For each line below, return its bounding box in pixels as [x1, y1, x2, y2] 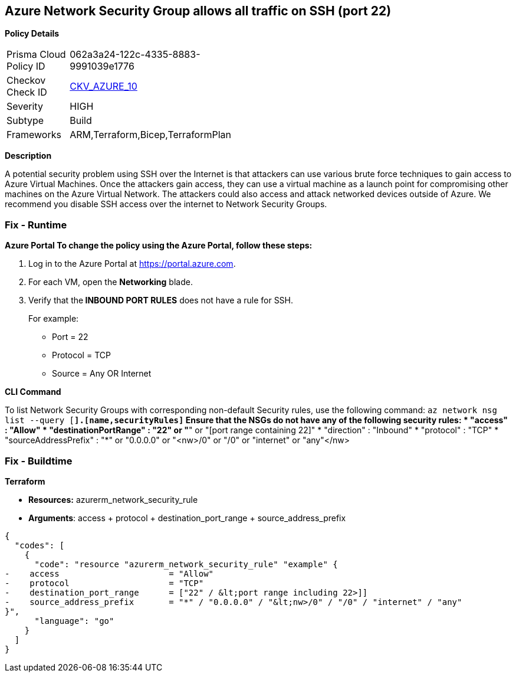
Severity [6, 100, 43, 113]
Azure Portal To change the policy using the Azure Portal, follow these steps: [5, 240, 313, 251]
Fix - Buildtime [5, 454, 73, 467]
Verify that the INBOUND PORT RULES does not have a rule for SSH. [28, 295, 294, 306]
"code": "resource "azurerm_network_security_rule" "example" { [34, 559, 338, 569]
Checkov [6, 74, 46, 87]
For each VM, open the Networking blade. [28, 277, 193, 287]
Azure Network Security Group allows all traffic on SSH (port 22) [5, 4, 392, 18]
